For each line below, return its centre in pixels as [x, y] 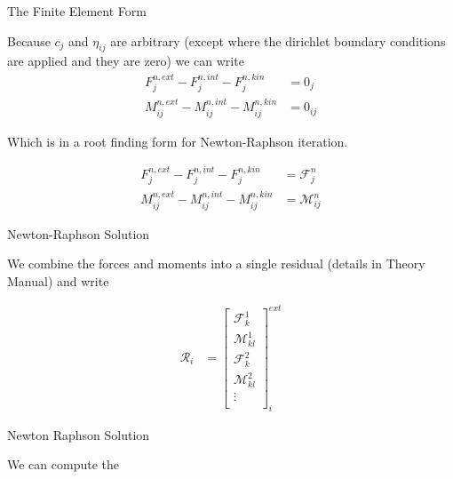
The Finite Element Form [77, 11]
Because [29, 40]
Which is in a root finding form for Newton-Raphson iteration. [178, 141]
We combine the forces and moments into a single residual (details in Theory [216, 263]
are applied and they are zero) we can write [126, 61]
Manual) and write [58, 280]
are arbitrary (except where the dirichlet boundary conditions [278, 40]
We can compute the [63, 464]
